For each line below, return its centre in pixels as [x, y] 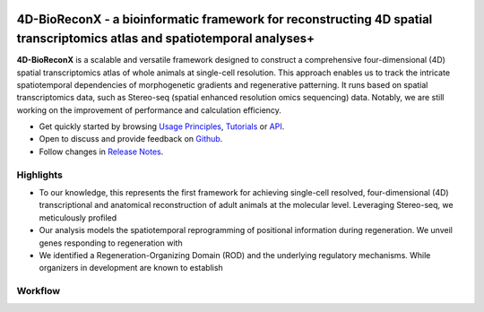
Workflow [39, 291]
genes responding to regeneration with [111, 243]
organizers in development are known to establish [131, 268]
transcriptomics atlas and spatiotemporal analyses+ [166, 39]
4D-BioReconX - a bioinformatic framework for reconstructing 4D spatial [225, 19]
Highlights [39, 175]
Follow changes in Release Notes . [101, 152]
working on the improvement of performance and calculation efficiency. [149, 110]
